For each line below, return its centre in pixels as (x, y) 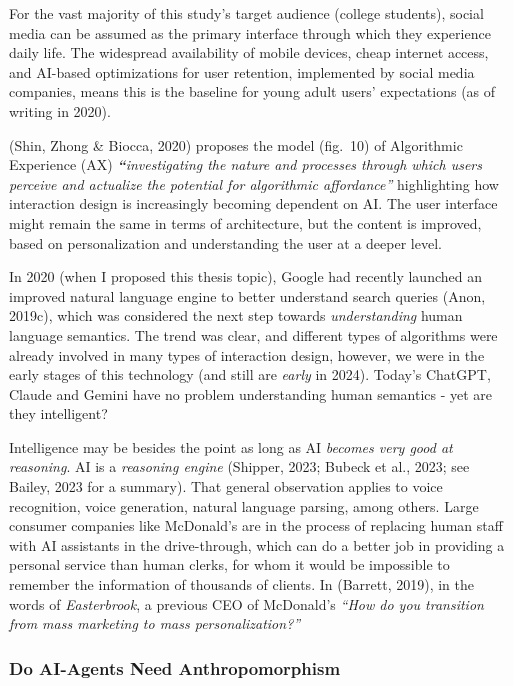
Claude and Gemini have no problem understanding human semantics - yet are (251, 393)
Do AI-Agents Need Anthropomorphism (175, 667)
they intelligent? (58, 413)
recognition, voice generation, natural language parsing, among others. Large (244, 505)
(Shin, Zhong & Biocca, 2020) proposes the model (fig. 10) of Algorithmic (236, 144)
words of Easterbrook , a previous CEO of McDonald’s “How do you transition (246, 603)
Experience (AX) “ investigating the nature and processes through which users (246, 164)
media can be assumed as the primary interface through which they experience (250, 32)
